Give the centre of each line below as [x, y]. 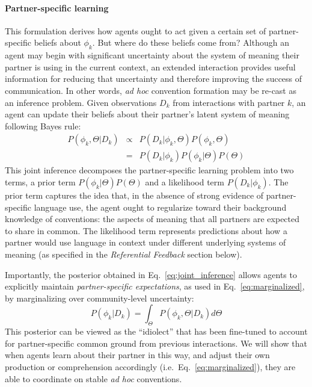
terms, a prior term [40, 182]
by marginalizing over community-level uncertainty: [99, 298]
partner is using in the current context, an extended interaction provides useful [150, 67]
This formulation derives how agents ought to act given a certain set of [136, 30]
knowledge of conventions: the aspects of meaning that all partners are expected [152, 219]
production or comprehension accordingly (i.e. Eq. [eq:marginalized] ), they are [150, 366]
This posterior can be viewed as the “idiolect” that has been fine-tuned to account [156, 331]
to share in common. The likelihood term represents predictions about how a [146, 230]
